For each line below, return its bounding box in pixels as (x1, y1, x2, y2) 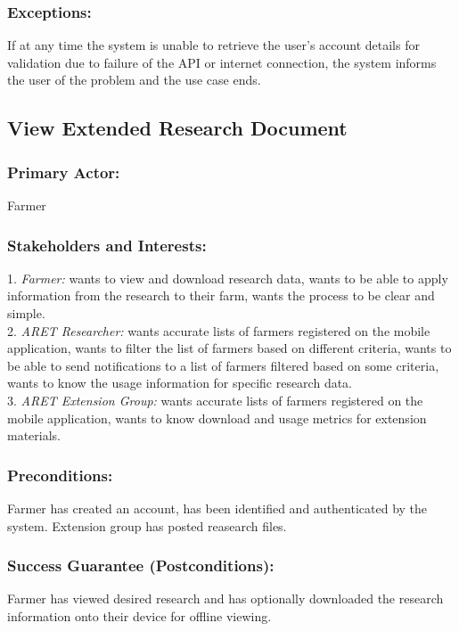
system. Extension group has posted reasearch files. (7, 516, 287, 535)
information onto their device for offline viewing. (7, 606, 272, 625)
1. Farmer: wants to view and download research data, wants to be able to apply (7, 268, 448, 287)
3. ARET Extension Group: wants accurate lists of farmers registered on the (7, 390, 423, 409)
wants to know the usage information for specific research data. (7, 373, 353, 392)
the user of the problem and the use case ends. (7, 70, 261, 89)
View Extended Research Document (7, 114, 348, 142)
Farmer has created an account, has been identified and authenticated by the (7, 498, 428, 517)
